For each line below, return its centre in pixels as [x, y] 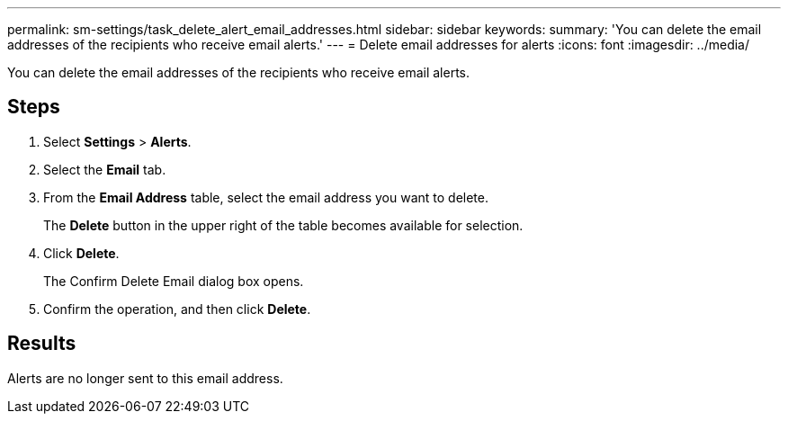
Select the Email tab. [105, 169]
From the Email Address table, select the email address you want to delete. [266, 197]
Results [42, 344]
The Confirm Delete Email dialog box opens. [174, 281]
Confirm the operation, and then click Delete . [177, 309]
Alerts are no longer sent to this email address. [145, 378]
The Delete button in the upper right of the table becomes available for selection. [283, 225]
